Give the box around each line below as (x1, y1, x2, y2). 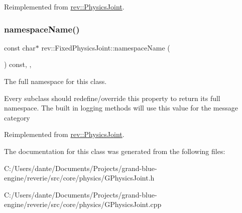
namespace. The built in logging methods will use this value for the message (4, 102, 238, 113)
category (4, 112, 30, 122)
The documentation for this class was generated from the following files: (4, 145, 225, 156)
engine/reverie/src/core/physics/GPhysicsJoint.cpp (4, 199, 162, 209)
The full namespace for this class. (4, 76, 107, 86)
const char (4, 42, 36, 52)
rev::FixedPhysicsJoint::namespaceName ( (41, 42, 170, 52)
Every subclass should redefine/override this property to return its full (4, 92, 220, 103)
